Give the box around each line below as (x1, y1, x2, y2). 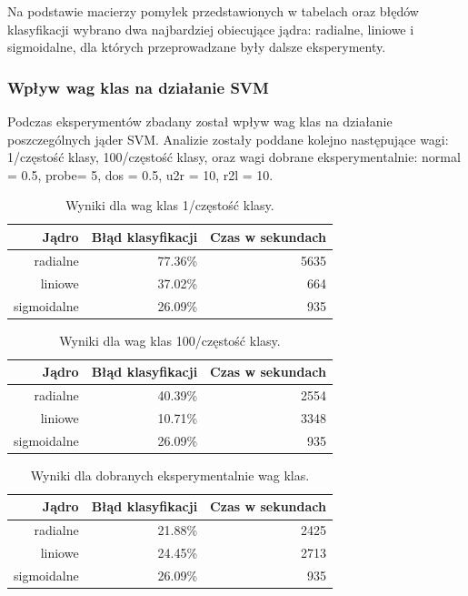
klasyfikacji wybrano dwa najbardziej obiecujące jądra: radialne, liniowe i (7, 19, 414, 38)
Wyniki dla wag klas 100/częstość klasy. (59, 330, 281, 349)
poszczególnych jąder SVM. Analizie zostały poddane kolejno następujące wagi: (7, 129, 449, 148)
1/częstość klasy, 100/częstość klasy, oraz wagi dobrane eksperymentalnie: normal (7, 147, 461, 167)
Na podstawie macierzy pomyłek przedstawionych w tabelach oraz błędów (7, 2, 419, 20)
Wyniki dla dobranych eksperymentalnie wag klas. (30, 465, 310, 484)
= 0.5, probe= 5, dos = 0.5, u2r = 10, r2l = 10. (7, 165, 274, 184)
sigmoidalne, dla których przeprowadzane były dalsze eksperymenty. (7, 37, 386, 56)
